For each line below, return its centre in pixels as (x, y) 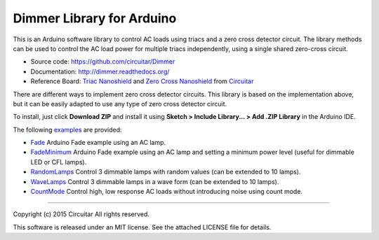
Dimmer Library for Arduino (95, 18)
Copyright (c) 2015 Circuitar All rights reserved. (81, 214)
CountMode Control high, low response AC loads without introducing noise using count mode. (167, 192)
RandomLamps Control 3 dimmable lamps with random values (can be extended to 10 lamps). (166, 172)
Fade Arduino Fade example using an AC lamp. (98, 143)
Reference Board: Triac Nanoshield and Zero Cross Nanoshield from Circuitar (142, 81)
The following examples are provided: (67, 129)
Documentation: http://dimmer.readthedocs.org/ (100, 71)
